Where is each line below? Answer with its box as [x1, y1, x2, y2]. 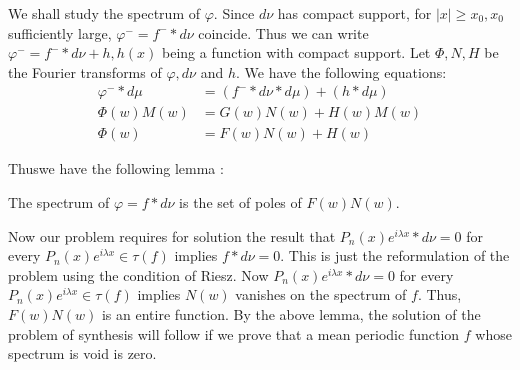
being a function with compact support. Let [162, 42, 431, 63]
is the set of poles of [179, 192, 302, 213]
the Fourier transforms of [8, 61, 162, 82]
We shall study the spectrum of [8, 3, 200, 23]
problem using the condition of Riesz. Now [8, 264, 269, 285]
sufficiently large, [8, 22, 112, 43]
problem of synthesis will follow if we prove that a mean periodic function [8, 323, 460, 344]
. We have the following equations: [236, 61, 447, 82]
